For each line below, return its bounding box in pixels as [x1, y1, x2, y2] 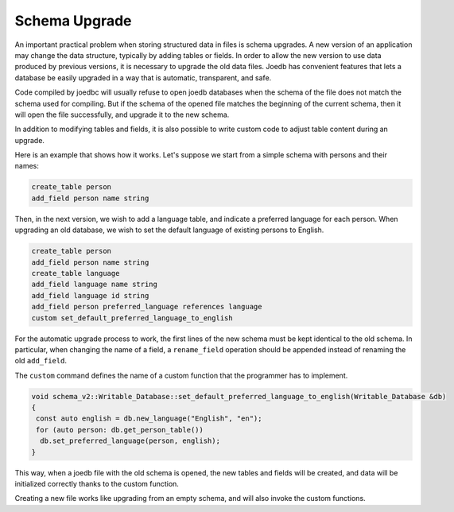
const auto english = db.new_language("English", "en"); [36, 414, 262, 423]
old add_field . [14, 356, 68, 366]
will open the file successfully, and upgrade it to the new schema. [14, 110, 230, 119]
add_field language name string [31, 280, 158, 289]
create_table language [31, 269, 120, 277]
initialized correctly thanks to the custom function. [14, 479, 179, 488]
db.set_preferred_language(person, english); [40, 436, 220, 445]
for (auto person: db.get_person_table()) [36, 425, 204, 434]
